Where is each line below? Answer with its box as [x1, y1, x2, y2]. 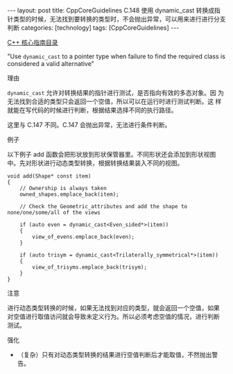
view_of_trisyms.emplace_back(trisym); [32, 264, 148, 271]
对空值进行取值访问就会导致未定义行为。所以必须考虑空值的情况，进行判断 [7, 312, 220, 321]
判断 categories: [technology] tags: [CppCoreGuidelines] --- [7, 24, 180, 32]
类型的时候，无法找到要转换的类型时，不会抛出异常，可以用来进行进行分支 [12, 15, 226, 23]
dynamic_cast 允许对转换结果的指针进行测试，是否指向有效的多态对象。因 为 [7, 89, 224, 96]
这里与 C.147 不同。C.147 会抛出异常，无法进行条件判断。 [7, 121, 171, 129]
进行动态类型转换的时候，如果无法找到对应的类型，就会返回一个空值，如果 [7, 304, 220, 312]
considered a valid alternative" [7, 60, 95, 67]
